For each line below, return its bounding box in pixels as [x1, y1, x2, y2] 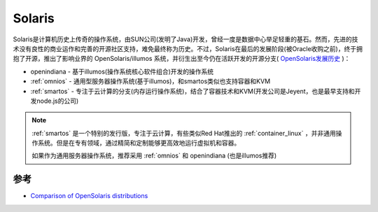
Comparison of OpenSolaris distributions [30, 192, 148, 200]
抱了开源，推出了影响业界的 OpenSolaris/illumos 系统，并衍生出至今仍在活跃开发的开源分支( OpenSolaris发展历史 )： [13, 55, 351, 63]
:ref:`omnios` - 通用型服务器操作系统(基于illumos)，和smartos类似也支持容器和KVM [30, 77, 271, 85]
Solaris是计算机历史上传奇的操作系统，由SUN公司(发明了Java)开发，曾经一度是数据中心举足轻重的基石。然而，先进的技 [13, 35, 358, 43]
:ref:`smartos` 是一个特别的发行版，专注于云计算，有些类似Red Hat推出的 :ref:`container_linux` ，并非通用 [31, 129, 336, 137]
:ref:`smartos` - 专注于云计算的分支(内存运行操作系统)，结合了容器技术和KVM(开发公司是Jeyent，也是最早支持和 [30, 87, 355, 95]
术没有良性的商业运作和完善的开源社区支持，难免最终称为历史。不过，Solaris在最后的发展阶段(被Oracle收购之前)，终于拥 [13, 44, 363, 52]
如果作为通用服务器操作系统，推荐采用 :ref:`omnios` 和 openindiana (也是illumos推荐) [31, 151, 277, 160]
